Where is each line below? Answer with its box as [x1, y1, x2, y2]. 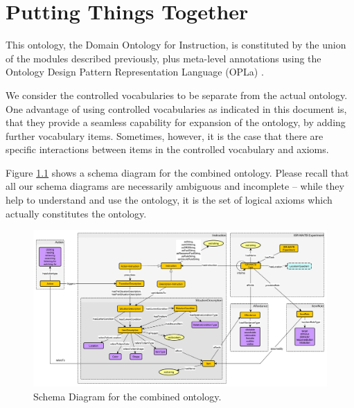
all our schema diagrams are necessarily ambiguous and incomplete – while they [6, 179, 344, 193]
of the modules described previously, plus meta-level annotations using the [6, 51, 321, 65]
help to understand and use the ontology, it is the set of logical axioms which [6, 193, 333, 207]
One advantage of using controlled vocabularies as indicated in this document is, [6, 101, 347, 116]
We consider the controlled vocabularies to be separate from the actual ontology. [6, 87, 348, 102]
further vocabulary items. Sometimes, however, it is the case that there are [6, 128, 324, 143]
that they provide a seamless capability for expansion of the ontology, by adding [6, 115, 346, 130]
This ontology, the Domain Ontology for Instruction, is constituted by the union [6, 37, 346, 52]
